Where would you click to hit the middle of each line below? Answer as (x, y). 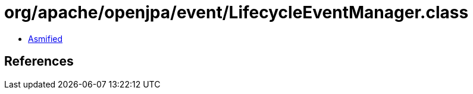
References (39, 61)
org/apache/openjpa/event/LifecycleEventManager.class (236, 12)
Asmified (46, 38)
